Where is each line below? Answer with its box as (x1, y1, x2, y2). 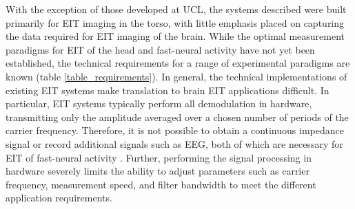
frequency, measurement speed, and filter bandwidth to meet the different (6, 177, 316, 191)
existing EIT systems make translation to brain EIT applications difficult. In (6, 82, 329, 97)
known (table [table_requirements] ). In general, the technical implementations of (6, 69, 347, 83)
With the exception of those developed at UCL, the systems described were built (6, 2, 347, 16)
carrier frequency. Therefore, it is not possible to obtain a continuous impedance (6, 123, 344, 137)
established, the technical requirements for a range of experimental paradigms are (6, 56, 350, 70)
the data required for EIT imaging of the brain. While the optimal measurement (6, 29, 345, 43)
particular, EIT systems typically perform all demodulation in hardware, (6, 96, 312, 111)
